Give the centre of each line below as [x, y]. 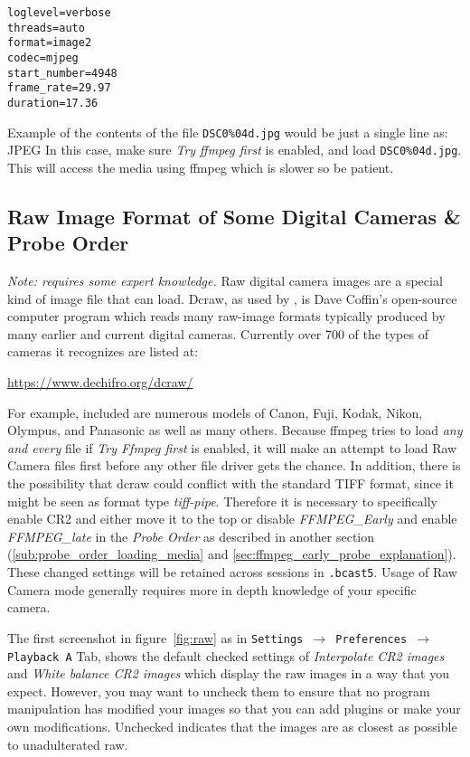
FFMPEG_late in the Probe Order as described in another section [191, 536]
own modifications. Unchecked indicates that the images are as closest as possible [232, 726]
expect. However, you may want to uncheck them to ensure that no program [219, 691]
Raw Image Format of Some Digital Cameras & [234, 216]
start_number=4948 [62, 73]
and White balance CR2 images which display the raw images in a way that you [229, 673]
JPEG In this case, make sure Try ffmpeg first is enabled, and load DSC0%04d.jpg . [235, 150]
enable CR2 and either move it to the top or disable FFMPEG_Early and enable [232, 519]
